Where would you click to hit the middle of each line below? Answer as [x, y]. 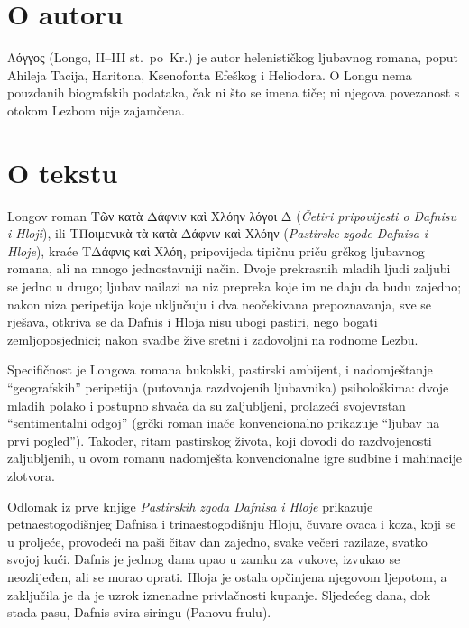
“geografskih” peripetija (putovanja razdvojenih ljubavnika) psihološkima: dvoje [228, 387]
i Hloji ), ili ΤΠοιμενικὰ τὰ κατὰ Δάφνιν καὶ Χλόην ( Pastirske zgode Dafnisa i [218, 233]
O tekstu [63, 172]
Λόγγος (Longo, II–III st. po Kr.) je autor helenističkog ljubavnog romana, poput [233, 57]
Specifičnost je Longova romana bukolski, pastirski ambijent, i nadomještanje [220, 369]
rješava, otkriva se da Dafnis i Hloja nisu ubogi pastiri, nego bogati [193, 322]
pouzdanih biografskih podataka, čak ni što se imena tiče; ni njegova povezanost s [234, 92]
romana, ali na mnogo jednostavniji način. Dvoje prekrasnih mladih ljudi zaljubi [229, 268]
